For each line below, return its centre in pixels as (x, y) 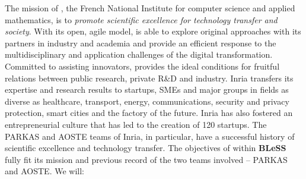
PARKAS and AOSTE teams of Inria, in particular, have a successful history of (150, 136)
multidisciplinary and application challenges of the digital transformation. (139, 54)
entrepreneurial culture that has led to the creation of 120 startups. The (136, 124)
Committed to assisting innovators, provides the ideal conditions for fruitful (142, 66)
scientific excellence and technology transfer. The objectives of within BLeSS (146, 148)
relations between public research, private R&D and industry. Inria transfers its (149, 78)
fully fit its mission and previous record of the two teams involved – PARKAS (146, 159)
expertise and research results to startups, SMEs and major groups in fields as (147, 89)
